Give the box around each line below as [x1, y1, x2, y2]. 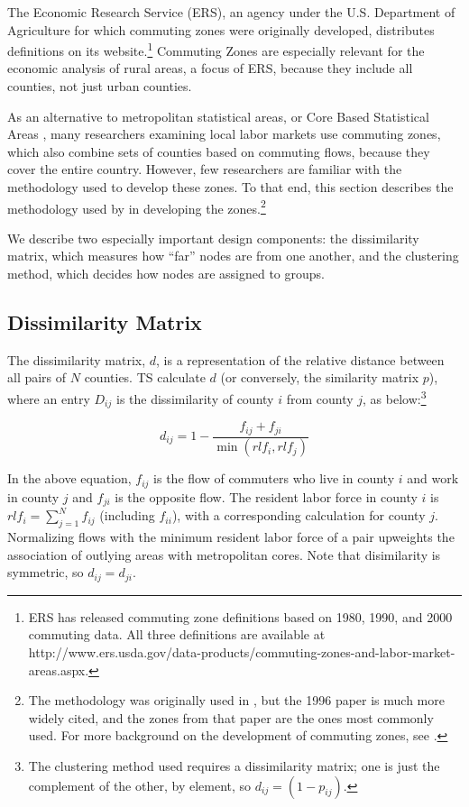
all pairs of [7, 368, 67, 387]
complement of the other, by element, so [28, 775, 252, 794]
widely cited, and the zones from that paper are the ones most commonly [28, 708, 434, 727]
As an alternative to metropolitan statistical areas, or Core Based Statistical [7, 106, 429, 125]
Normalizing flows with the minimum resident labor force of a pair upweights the [7, 527, 455, 546]
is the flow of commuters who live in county [153, 469, 395, 488]
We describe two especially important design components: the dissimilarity [7, 228, 419, 247]
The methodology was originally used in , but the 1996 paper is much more [28, 691, 445, 710]
